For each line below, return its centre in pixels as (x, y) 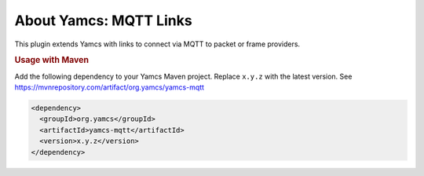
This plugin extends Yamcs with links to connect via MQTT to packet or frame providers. (157, 44)
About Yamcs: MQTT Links (103, 20)
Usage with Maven (52, 60)
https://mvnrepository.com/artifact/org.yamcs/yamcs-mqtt (109, 87)
